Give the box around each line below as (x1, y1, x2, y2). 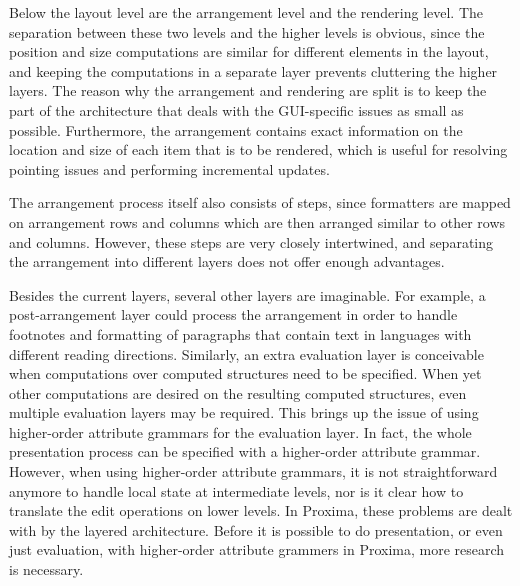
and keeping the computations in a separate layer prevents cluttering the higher (9, 60, 498, 81)
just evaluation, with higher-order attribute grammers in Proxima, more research (9, 539, 505, 560)
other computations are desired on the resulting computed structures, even (9, 382, 467, 403)
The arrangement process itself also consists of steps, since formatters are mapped (9, 192, 511, 213)
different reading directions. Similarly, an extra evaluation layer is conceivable (9, 343, 484, 364)
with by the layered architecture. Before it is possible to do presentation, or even (9, 519, 503, 540)
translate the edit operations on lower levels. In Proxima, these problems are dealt (9, 500, 513, 521)
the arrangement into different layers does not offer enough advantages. (9, 251, 445, 272)
